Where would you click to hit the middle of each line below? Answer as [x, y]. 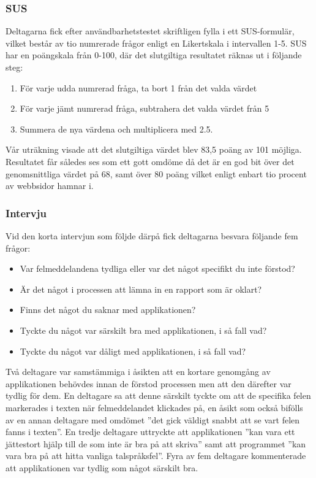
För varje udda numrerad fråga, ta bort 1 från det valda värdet [138, 87]
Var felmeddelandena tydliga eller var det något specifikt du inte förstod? [157, 268]
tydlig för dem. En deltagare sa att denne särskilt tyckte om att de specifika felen [158, 395]
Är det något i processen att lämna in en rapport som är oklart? [141, 289]
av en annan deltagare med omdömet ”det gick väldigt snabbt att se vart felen [153, 419]
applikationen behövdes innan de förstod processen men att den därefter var [149, 383]
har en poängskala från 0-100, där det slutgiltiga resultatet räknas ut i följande [154, 55]
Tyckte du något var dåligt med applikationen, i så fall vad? [133, 351]
